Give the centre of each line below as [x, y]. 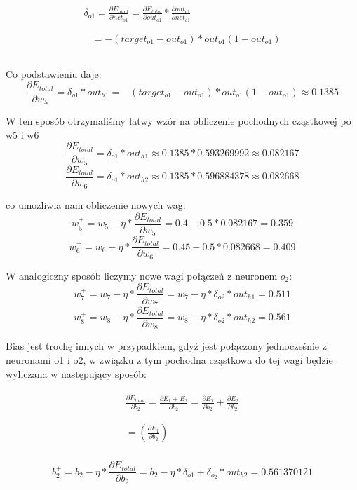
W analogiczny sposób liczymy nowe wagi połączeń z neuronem [142, 275]
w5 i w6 [22, 134]
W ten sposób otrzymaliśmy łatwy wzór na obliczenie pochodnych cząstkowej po [178, 121]
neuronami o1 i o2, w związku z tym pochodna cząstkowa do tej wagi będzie [169, 360]
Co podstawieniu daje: [54, 73]
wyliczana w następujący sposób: [76, 373]
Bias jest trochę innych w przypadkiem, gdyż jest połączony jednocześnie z [166, 346]
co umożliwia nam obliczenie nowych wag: [96, 205]
